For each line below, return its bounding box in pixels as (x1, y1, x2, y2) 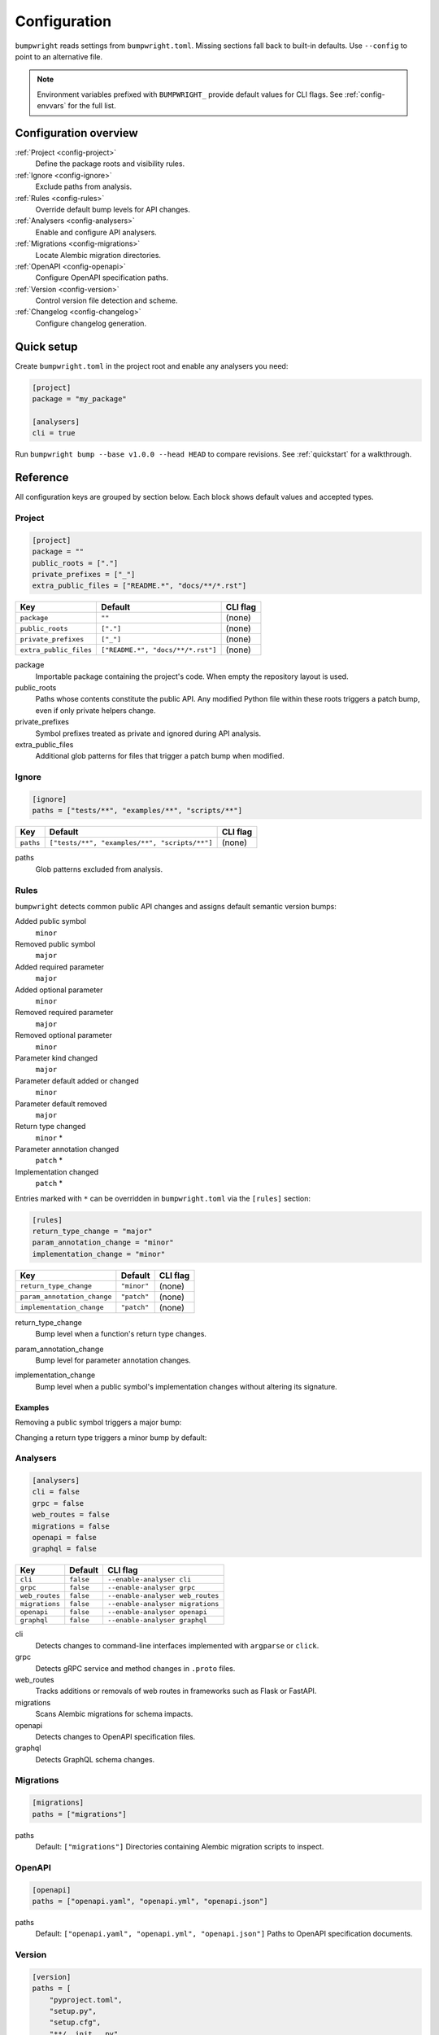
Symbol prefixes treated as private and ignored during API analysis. (35, 729, 262, 738)
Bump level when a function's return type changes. (35, 1329, 207, 1339)
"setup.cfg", (49, 2018, 102, 2027)
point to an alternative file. (15, 51, 103, 61)
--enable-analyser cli (106, 1575, 192, 1584)
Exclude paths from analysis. (35, 182, 133, 191)
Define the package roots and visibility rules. (35, 159, 185, 168)
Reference (15, 470, 69, 484)
